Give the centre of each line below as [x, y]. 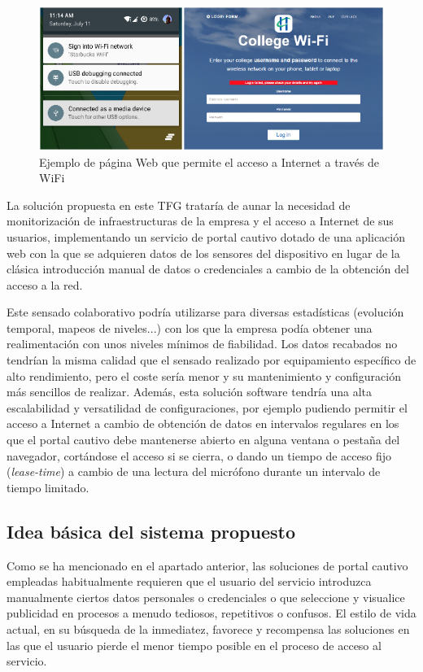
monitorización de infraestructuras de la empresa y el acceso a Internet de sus [200, 221]
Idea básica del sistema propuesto [151, 531]
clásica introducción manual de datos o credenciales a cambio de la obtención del [208, 269]
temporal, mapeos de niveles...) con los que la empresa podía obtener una [190, 327]
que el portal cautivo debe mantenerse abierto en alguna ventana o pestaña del [203, 440]
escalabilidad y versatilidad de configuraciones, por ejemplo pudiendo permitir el [207, 407]
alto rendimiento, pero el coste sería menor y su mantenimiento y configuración [204, 375]
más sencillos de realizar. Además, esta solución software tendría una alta [190, 392]
